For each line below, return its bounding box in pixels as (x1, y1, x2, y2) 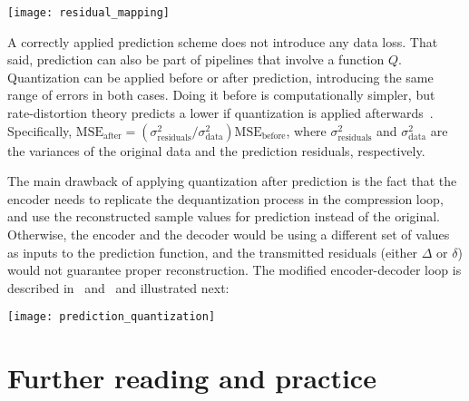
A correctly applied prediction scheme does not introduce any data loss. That (7, 32, 438, 51)
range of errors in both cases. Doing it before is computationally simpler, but (7, 85, 435, 104)
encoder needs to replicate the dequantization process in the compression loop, (7, 189, 444, 208)
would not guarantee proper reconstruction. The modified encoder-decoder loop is (7, 260, 462, 279)
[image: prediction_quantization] (7, 310, 216, 324)
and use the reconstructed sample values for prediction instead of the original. (7, 207, 440, 226)
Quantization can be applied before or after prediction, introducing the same (7, 67, 434, 86)
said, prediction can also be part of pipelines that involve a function (7, 50, 385, 69)
